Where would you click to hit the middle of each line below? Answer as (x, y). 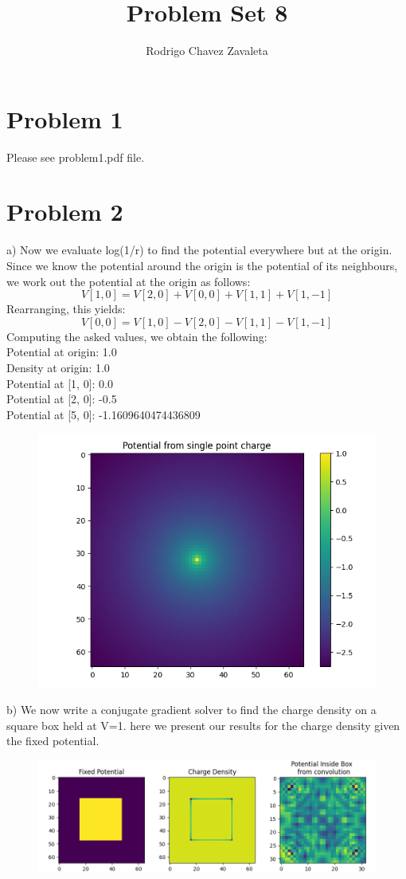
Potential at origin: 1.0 (62, 352)
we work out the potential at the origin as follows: (129, 281)
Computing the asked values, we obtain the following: (137, 336)
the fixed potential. (53, 741)
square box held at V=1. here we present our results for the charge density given (203, 725)
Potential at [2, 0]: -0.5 (62, 399)
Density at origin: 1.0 (58, 367)
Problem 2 (65, 212)
